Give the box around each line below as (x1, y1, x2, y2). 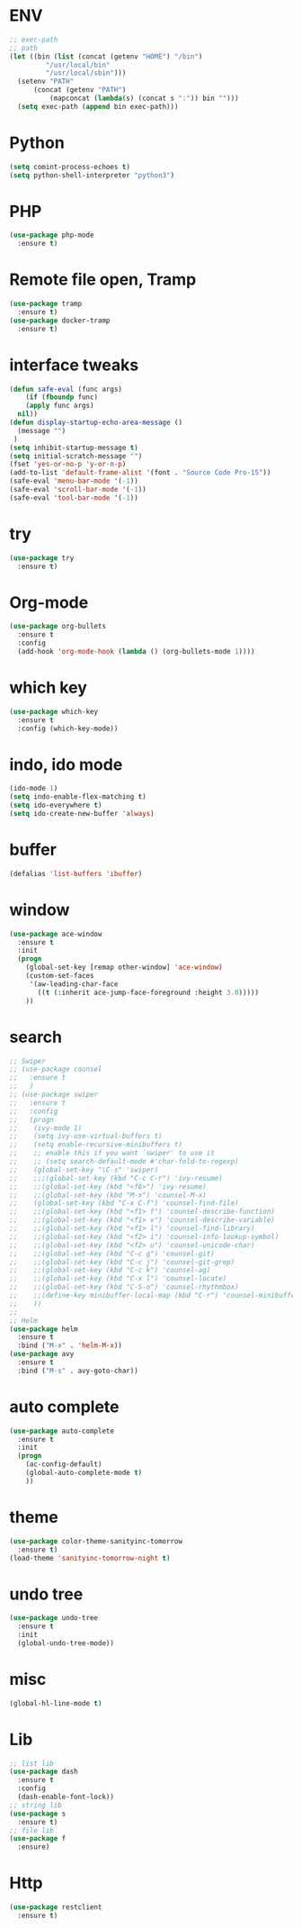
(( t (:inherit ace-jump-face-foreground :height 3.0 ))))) (37, 988, 259, 997)
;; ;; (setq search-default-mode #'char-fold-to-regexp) (9, 1157, 240, 1166)
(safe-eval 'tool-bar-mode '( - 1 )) (9, 493, 139, 502)
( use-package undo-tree (9, 1614, 99, 1623)
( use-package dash (9, 1767, 78, 1777)
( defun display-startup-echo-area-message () (9, 418, 182, 428)
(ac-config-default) (25, 1460, 102, 1469)
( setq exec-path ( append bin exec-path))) (17, 102, 179, 111)
